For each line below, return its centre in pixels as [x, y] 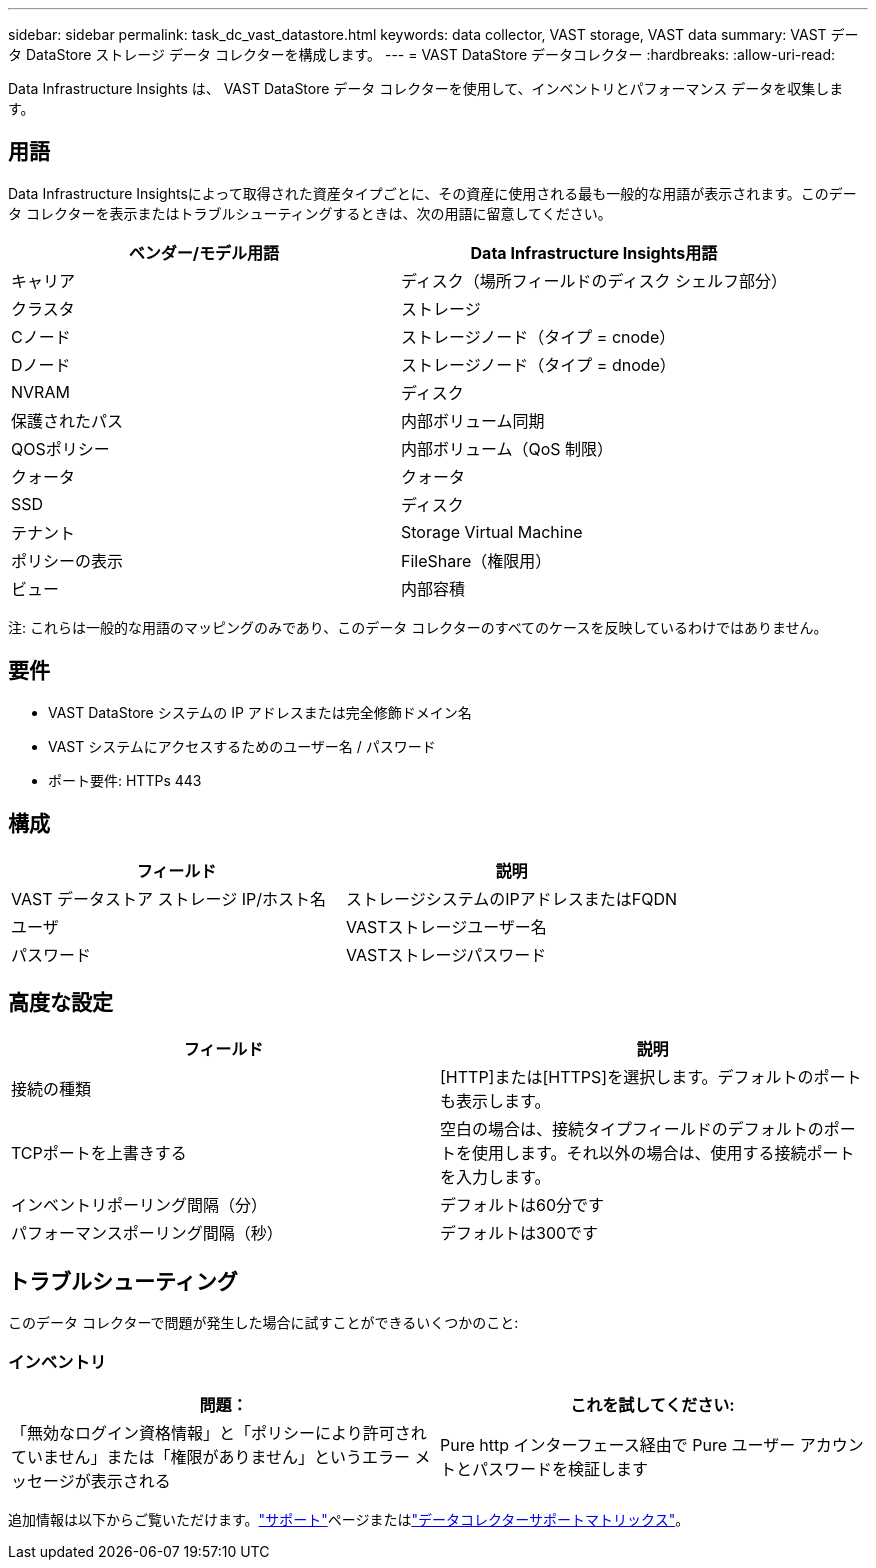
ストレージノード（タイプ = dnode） [538, 364]
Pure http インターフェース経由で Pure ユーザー [618, 1444]
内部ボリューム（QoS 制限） [507, 448]
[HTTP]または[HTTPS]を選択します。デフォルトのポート [651, 1077]
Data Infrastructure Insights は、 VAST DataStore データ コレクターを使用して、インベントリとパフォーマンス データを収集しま [426, 88]
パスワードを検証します [560, 1468]
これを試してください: [652, 1404]
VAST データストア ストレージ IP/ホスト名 [168, 898]
